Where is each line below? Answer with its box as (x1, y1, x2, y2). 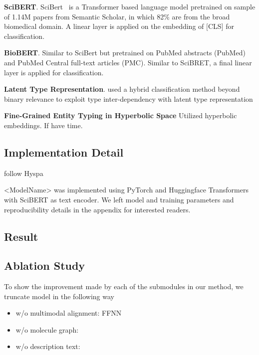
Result (4, 228, 38, 244)
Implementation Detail (4, 144, 124, 160)
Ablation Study (4, 258, 85, 273)
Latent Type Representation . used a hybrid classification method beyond (4, 84, 240, 94)
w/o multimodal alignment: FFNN (15, 308, 122, 318)
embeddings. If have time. (4, 120, 83, 130)
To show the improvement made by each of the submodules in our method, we (4, 281, 244, 292)
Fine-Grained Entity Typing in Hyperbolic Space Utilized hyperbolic (4, 110, 237, 121)
